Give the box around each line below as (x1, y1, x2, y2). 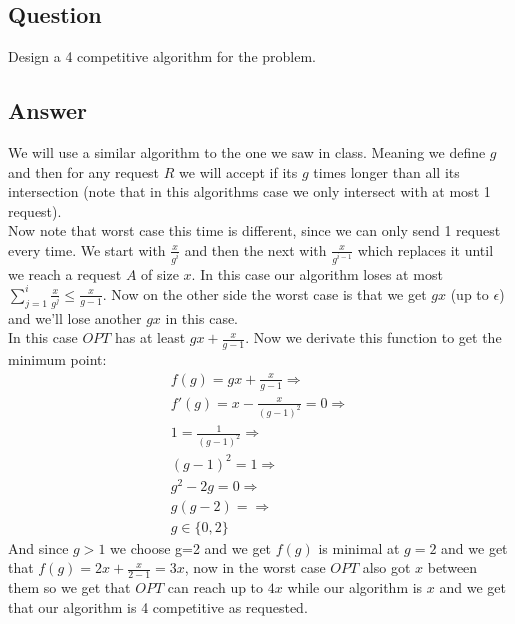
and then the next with (184, 239, 327, 260)
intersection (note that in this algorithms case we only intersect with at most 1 (8, 181, 491, 202)
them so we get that (8, 577, 131, 598)
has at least (114, 327, 186, 348)
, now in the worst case (184, 557, 326, 578)
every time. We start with (8, 239, 166, 260)
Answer (8, 95, 88, 126)
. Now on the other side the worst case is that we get (102, 283, 427, 304)
